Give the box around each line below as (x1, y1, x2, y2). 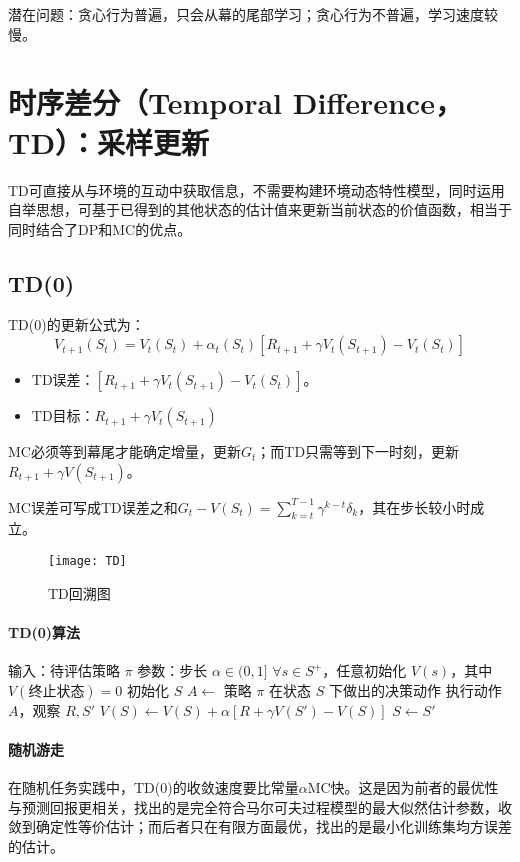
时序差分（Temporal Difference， (8, 82, 463, 123)
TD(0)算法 (8, 621, 81, 642)
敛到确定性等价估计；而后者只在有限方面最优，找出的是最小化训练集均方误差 (8, 816, 512, 837)
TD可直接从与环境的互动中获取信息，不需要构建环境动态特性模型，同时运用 (8, 179, 505, 200)
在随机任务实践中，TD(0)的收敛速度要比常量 (8, 777, 299, 798)
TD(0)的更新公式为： (8, 314, 145, 335)
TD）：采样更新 (8, 121, 210, 162)
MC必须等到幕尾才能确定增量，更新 (8, 441, 241, 462)
